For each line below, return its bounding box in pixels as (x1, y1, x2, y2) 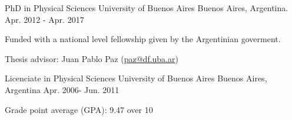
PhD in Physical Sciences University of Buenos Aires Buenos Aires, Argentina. (5, 2, 288, 13)
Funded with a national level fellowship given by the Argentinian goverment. (5, 33, 281, 45)
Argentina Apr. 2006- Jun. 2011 (5, 83, 120, 95)
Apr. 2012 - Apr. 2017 (5, 13, 84, 25)
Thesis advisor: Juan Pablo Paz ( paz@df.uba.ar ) (5, 52, 178, 64)
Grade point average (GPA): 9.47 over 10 (5, 103, 153, 115)
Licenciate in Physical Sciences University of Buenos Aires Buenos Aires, (5, 72, 267, 84)
